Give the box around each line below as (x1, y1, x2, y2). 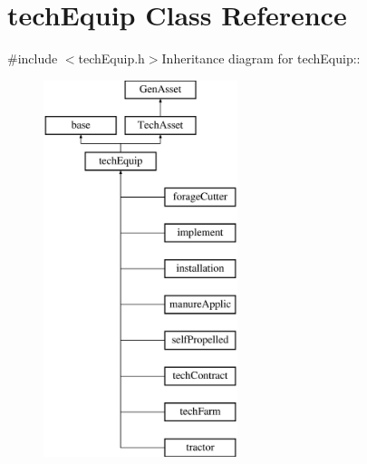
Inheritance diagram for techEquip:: (161, 49, 361, 68)
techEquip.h (78, 49, 145, 68)
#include (7, 49, 58, 68)
